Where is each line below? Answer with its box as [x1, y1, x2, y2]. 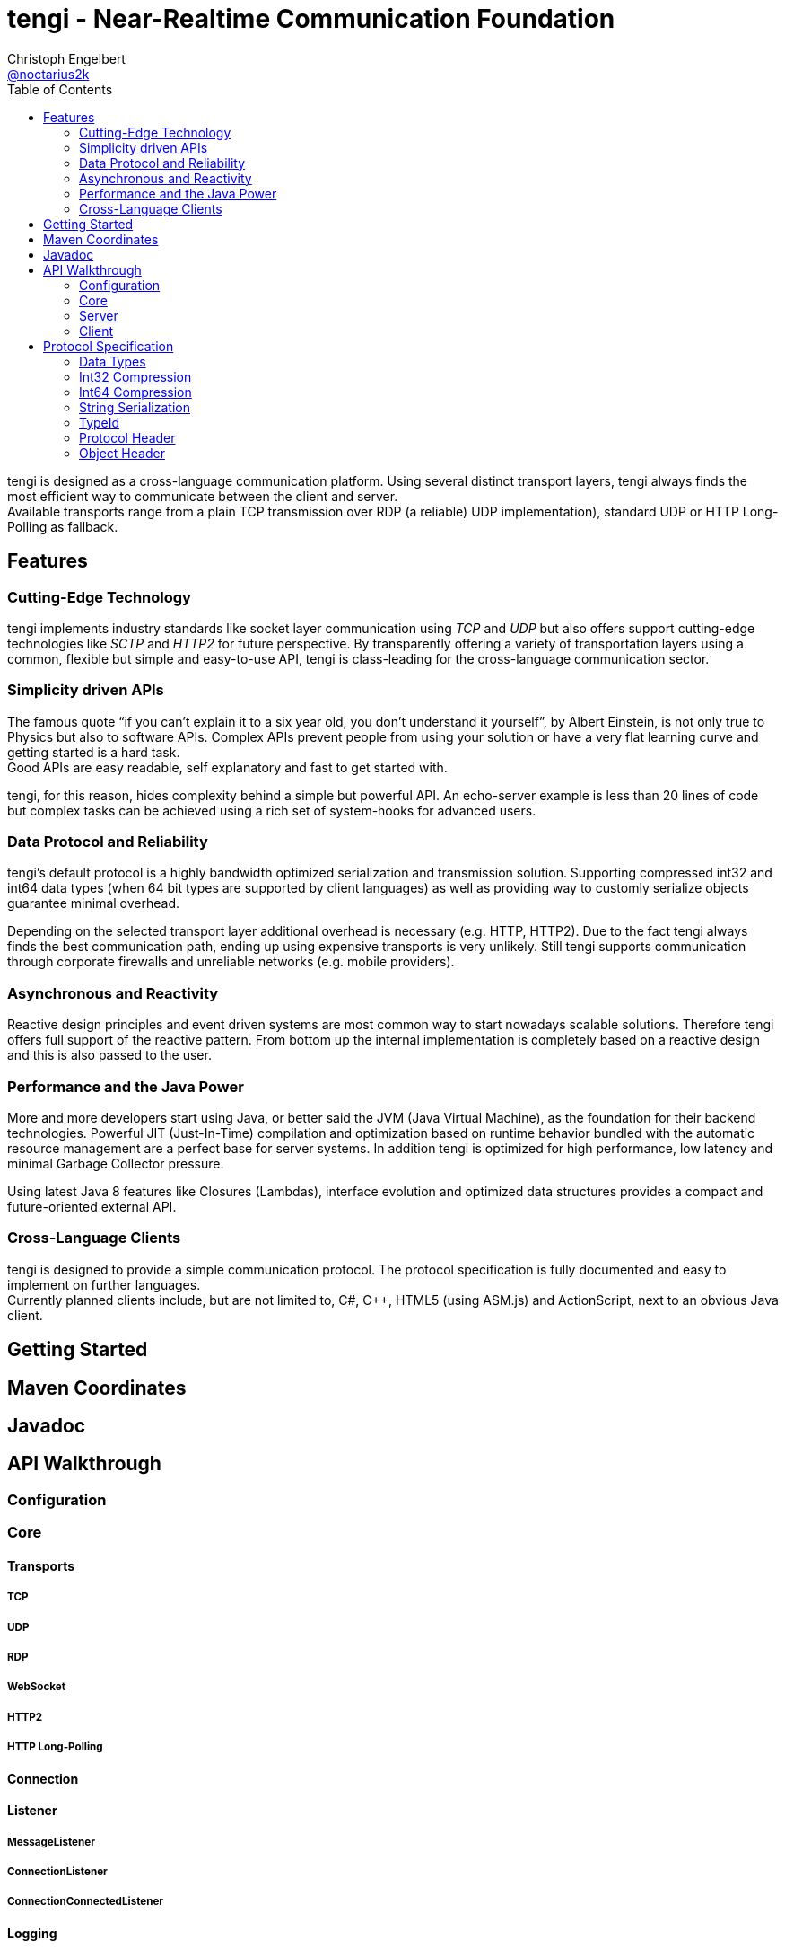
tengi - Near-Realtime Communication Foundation [7, 4, 615, 34]
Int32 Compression [79, 368, 192, 384]
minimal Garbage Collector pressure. [7, 1155, 224, 1171]
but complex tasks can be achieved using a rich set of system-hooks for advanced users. [7, 802, 536, 818]
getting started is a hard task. [7, 744, 180, 760]
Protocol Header [79, 429, 176, 445]
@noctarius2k [7, 66, 90, 82]
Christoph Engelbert [7, 50, 126, 66]
